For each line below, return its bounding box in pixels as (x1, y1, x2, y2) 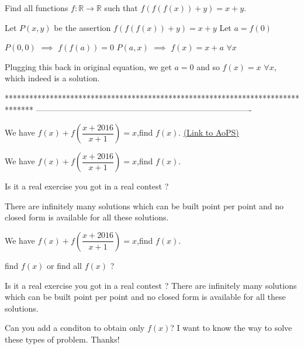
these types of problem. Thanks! (5, 333, 120, 345)
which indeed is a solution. (5, 72, 100, 84)
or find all (47, 259, 82, 271)
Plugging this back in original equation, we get (5, 60, 172, 72)
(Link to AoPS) (183, 126, 239, 139)
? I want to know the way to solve (170, 322, 292, 334)
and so (196, 60, 220, 72)
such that (104, 2, 138, 13)
